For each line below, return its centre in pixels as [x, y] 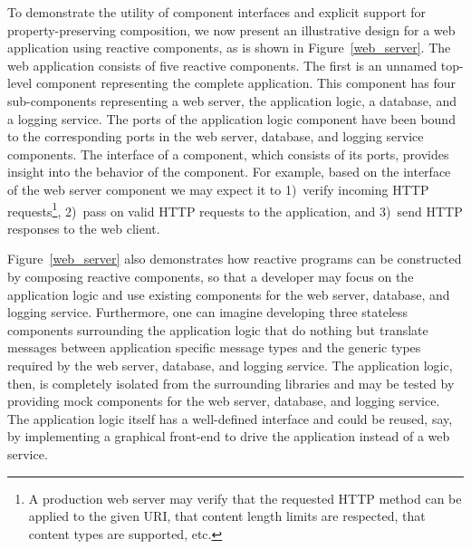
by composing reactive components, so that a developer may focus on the [211, 276]
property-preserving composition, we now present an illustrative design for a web [231, 29]
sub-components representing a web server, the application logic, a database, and [232, 100]
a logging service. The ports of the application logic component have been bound [231, 118]
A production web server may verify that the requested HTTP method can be [245, 498]
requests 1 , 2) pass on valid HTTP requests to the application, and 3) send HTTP [235, 209]
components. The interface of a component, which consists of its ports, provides [228, 154]
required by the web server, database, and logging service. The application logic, [230, 365]
